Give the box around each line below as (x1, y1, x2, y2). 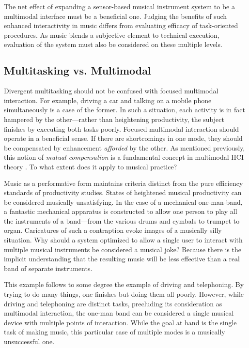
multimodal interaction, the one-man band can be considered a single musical (4, 308, 234, 318)
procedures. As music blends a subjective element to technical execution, (4, 30, 219, 40)
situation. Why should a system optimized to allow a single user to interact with (4, 235, 243, 245)
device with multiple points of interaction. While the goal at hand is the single (4, 317, 237, 327)
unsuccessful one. (4, 336, 55, 347)
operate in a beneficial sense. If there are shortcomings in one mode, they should (4, 133, 243, 143)
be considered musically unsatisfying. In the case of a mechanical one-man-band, (4, 197, 243, 207)
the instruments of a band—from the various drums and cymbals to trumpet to (4, 215, 240, 226)
